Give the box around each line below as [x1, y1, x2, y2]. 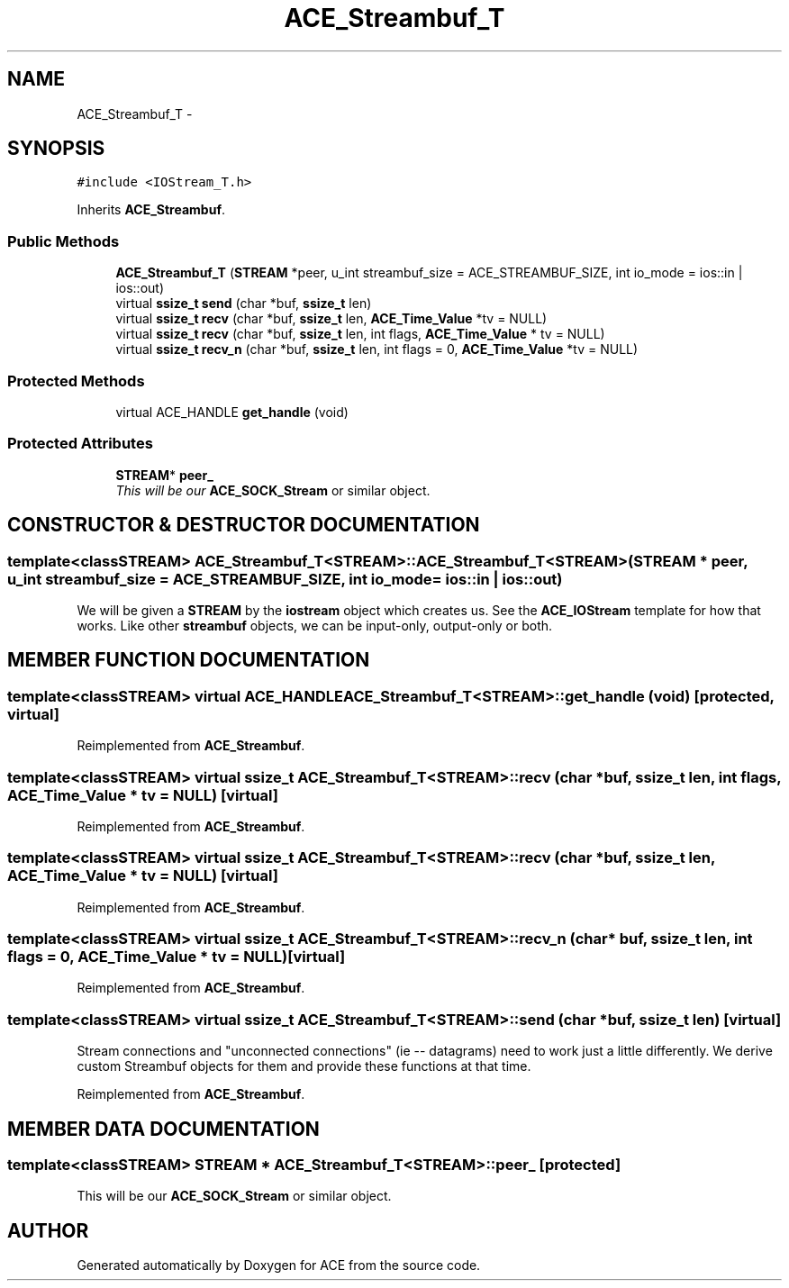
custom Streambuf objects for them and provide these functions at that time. [77, 1058, 531, 1075]
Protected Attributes [7, 434, 153, 453]
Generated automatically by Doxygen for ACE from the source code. [77, 1257, 481, 1274]
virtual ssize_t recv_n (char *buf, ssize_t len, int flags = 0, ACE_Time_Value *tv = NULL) [115, 341, 639, 358]
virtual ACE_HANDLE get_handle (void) [115, 404, 349, 420]
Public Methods [7, 231, 120, 250]
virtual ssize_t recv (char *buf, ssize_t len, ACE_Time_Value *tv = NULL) [115, 311, 548, 327]
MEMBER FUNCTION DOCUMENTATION [7, 649, 370, 672]
